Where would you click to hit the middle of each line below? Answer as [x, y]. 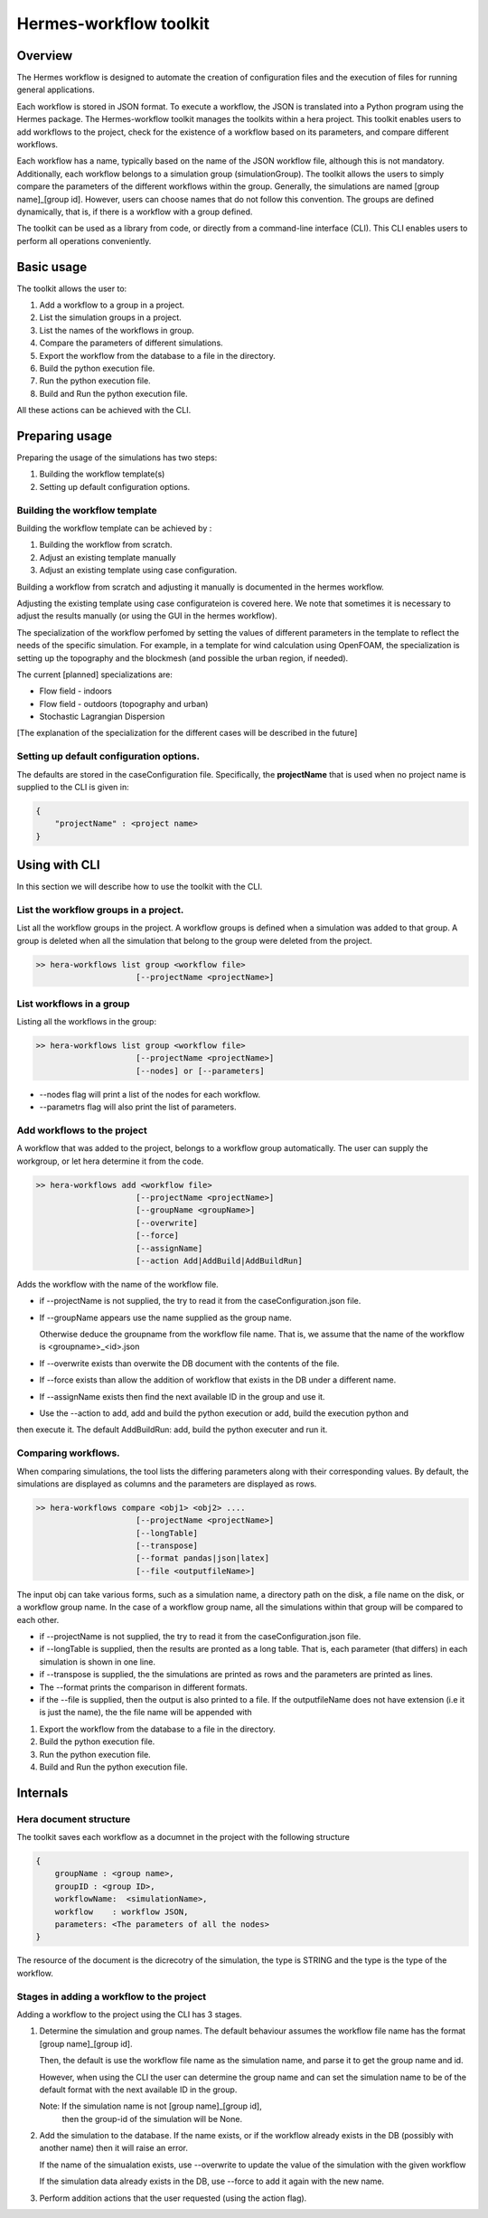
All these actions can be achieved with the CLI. [104, 411]
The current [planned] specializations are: [95, 675]
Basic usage [52, 267]
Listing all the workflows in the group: [87, 1021]
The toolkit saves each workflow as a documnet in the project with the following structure [183, 1837]
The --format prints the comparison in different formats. [143, 1687]
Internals [42, 1793]
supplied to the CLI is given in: [73, 787]
